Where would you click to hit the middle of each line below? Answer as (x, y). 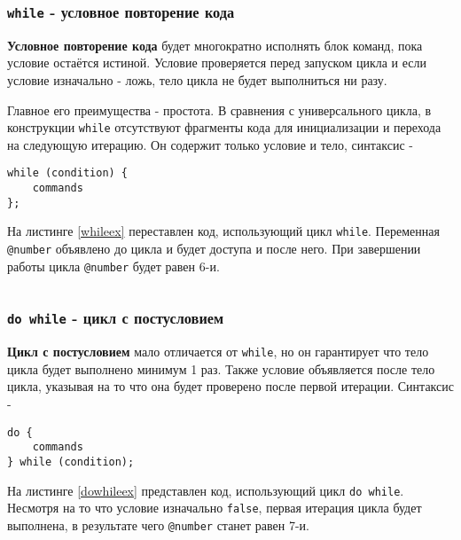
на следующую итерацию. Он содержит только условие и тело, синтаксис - (210, 144)
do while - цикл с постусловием (116, 318)
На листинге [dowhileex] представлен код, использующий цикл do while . (206, 490)
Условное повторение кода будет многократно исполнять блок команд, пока (215, 45)
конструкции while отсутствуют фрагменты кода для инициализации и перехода (224, 127)
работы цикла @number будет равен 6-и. (113, 266)
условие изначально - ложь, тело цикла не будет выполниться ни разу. (197, 79)
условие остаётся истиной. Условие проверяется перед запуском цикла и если (217, 63)
